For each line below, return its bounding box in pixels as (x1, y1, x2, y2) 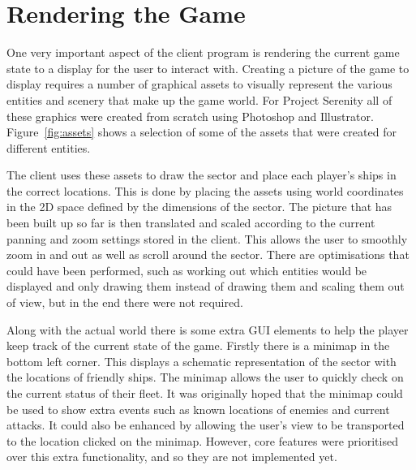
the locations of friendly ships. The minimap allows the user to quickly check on (6, 369, 404, 386)
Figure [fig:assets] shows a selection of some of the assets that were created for (6, 123, 397, 140)
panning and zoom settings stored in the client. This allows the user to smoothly (6, 230, 408, 247)
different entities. (6, 139, 91, 156)
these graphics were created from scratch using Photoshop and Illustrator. (6, 107, 374, 124)
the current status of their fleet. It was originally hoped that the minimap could (6, 385, 403, 401)
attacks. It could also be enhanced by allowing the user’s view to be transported (6, 416, 405, 433)
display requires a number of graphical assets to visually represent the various (6, 75, 392, 93)
